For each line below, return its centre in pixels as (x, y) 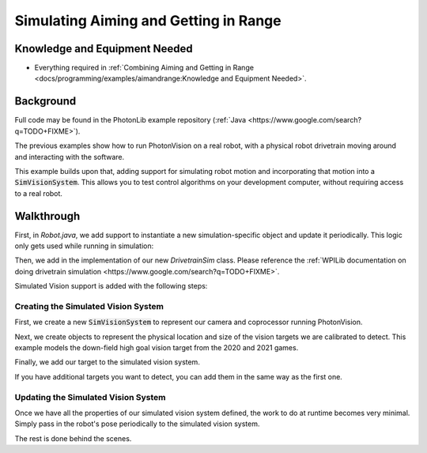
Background (45, 102)
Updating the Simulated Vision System (90, 397)
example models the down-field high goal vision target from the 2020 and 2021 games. (157, 348)
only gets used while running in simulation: (84, 246)
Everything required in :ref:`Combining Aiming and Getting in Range (144, 68)
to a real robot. (39, 193)
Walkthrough (47, 216)
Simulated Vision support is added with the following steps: (111, 286)
